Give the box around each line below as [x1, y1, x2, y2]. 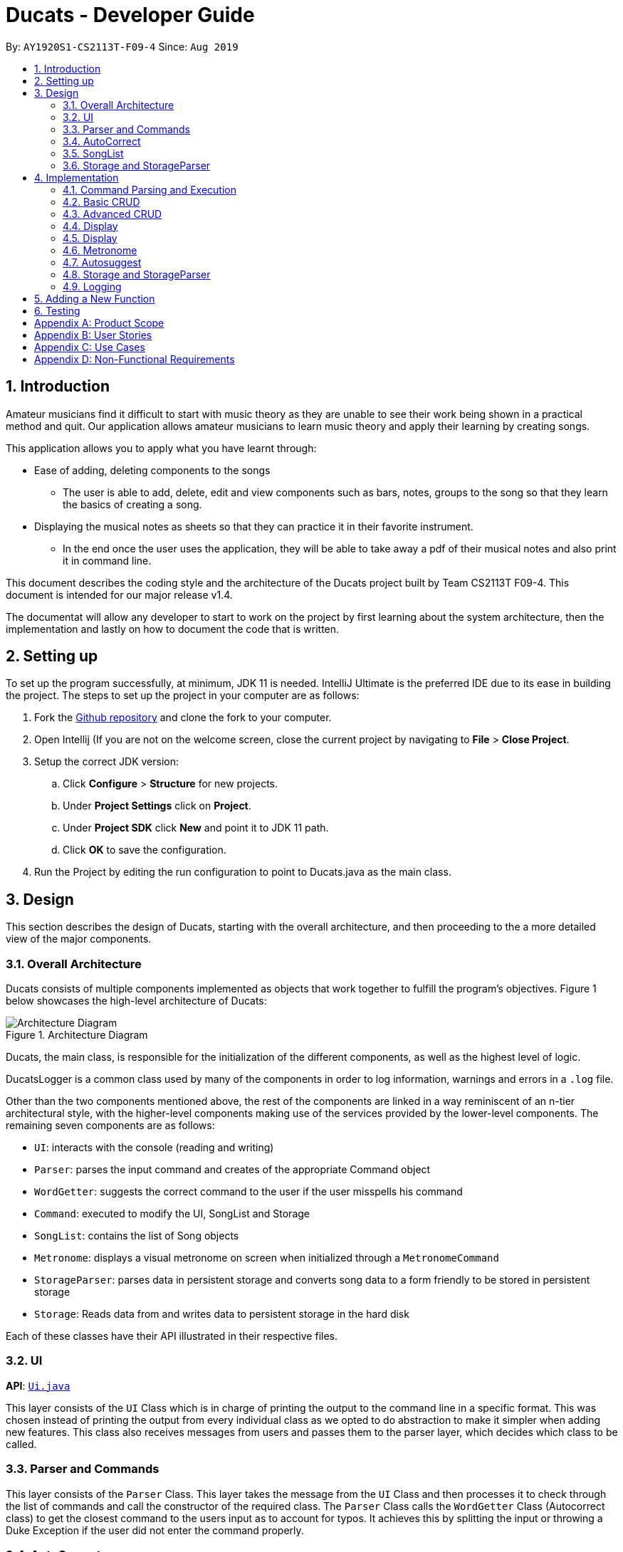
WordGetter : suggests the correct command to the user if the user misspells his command [34, 1185, 463, 1198]
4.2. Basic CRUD [63, 195, 140, 208]
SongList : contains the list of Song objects [34, 1229, 239, 1242]
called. [6, 1437, 37, 1450]
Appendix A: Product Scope [34, 316, 164, 329]
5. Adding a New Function [34, 292, 155, 305]
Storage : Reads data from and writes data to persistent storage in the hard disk [34, 1308, 409, 1321]
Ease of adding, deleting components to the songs [34, 463, 271, 476]
